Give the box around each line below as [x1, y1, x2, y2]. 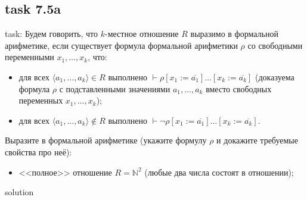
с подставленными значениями [59, 82, 170, 95]
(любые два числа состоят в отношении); [144, 165, 294, 178]
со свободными [247, 39, 303, 51]
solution [5, 186, 34, 198]
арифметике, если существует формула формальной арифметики [5, 39, 238, 51]
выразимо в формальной [190, 27, 278, 40]
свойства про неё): [5, 145, 72, 158]
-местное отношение [104, 27, 179, 40]
